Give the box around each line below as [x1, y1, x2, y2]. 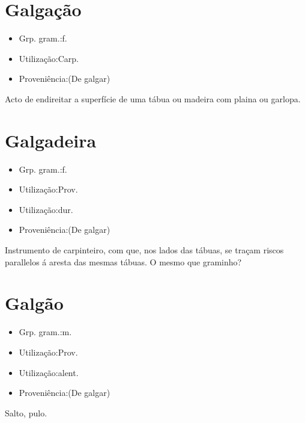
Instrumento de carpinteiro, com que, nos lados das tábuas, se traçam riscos [5, 244, 284, 256]
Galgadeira [5, 128, 97, 152]
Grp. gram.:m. [19, 326, 72, 338]
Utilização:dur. [19, 203, 73, 215]
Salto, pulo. [5, 406, 47, 419]
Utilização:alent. [19, 366, 79, 378]
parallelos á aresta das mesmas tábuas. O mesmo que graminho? [5, 255, 242, 268]
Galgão [5, 291, 64, 315]
